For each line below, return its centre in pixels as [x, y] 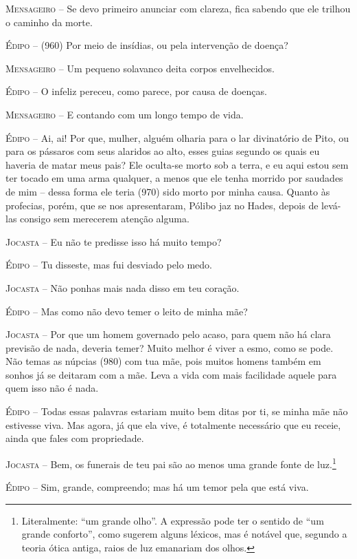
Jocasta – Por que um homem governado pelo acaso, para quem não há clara [168, 334]
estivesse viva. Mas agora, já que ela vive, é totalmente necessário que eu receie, [173, 424]
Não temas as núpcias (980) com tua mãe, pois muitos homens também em [163, 361]
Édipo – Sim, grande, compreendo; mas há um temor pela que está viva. [157, 487]
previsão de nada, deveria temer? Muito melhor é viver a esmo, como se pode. [170, 347]
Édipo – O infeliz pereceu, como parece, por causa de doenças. [136, 91]
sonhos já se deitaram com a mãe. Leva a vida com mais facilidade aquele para [171, 374]
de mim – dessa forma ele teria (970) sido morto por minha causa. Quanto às [168, 191]
